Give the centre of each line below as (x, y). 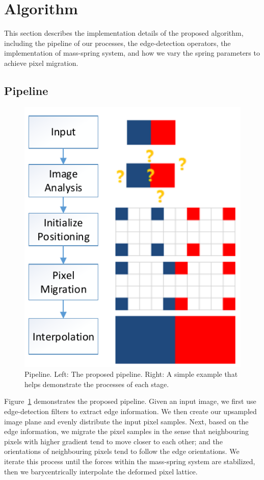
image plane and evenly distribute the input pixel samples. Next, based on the (126, 421)
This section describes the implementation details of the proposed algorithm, (124, 33)
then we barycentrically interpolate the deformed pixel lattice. (101, 471)
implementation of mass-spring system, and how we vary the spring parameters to (132, 53)
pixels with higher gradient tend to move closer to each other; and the (113, 441)
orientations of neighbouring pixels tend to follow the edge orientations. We (122, 451)
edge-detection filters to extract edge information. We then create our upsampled (130, 411)
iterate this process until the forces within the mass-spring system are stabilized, (130, 461)
